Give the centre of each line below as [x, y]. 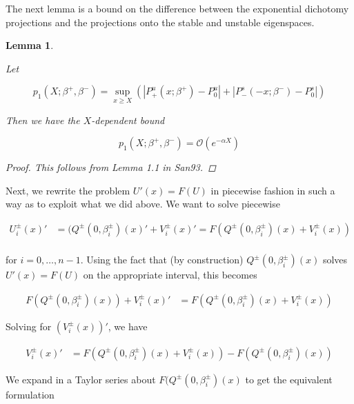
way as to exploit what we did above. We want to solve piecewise [143, 204]
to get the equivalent [289, 379]
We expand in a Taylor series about [81, 379]
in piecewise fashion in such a [273, 190]
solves [335, 260]
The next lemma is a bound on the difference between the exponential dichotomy [177, 8]
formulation [30, 394]
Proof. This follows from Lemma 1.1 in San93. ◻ [111, 167]
